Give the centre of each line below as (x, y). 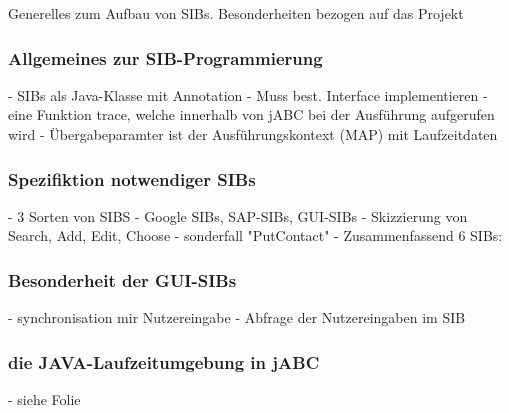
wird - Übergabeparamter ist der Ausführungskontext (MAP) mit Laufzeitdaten (253, 134)
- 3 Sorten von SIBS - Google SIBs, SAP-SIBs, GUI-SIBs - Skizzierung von (238, 215)
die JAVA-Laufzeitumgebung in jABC (164, 361)
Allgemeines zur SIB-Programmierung (165, 57)
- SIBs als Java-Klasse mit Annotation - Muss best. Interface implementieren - (248, 94)
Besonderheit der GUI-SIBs (122, 279)
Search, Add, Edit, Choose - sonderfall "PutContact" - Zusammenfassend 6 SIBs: (255, 235)
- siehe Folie (44, 399)
